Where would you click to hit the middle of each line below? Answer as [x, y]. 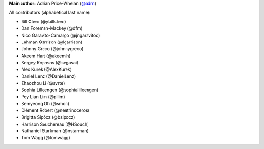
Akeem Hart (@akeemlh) [46, 56]
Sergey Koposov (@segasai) [50, 63]
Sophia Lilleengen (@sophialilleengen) [60, 90]
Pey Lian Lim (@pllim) [43, 97]
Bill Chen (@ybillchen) [44, 21]
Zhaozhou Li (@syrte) [43, 83]
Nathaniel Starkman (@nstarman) [55, 131]
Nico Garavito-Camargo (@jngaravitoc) [61, 35]
